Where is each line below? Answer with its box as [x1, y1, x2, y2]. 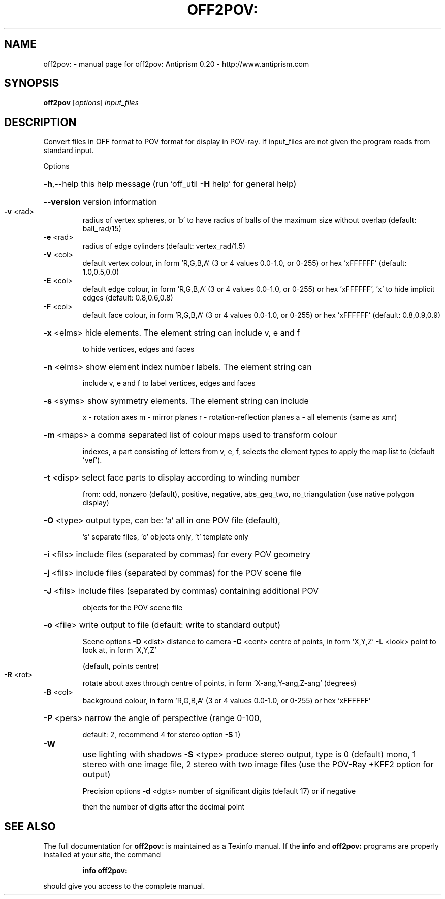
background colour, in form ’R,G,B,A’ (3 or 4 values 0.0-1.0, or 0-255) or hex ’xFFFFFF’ [82, 696, 371, 705]
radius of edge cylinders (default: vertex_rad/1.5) [82, 242, 246, 251]
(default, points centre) [82, 662, 160, 671]
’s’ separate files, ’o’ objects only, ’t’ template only [82, 532, 248, 542]
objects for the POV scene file [82, 603, 183, 612]
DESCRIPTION [4, 115, 77, 129]
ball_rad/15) [82, 224, 121, 233]
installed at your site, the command [43, 850, 161, 859]
